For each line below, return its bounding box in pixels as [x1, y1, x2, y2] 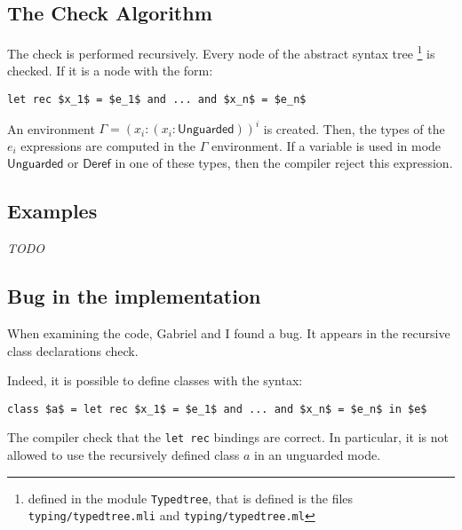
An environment [7, 119, 95, 138]
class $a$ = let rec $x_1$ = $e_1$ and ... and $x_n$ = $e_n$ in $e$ [7, 402, 427, 415]
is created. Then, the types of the [263, 119, 445, 138]
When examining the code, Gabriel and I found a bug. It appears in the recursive [7, 323, 450, 342]
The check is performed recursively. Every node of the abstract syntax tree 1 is [7, 42, 435, 62]
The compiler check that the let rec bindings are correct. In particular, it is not [7, 428, 449, 447]
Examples [7, 197, 98, 225]
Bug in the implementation [7, 282, 261, 310]
